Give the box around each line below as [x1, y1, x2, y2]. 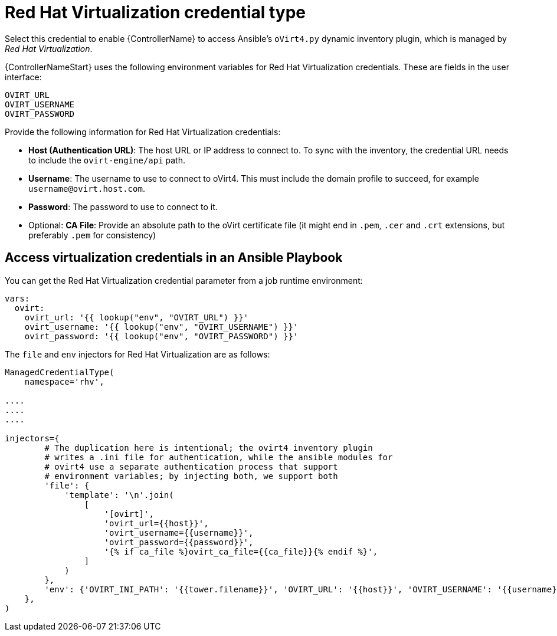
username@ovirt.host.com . [28, 183, 145, 194]
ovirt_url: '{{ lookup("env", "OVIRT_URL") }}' [24, 312, 249, 322]
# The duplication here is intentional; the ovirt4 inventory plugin [44, 442, 373, 453]
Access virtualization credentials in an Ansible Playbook [5, 250, 343, 265]
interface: [5, 71, 42, 82]
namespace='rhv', [24, 376, 104, 386]
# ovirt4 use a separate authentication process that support [44, 461, 338, 471]
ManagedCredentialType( [5, 367, 114, 377]
